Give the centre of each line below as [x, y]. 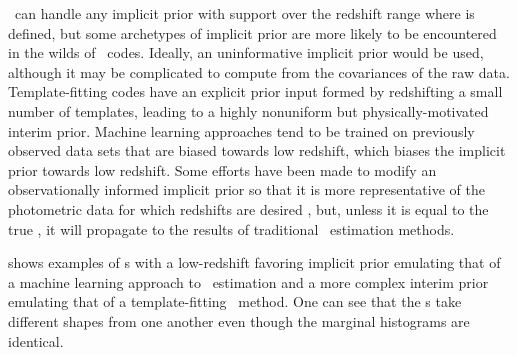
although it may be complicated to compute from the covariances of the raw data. [259, 71]
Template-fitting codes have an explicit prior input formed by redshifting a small [255, 91]
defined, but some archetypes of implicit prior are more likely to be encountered [252, 32]
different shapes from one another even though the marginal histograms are [239, 320]
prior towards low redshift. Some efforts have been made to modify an [222, 169]
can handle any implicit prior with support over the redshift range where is [244, 13]
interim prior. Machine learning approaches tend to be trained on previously [241, 130]
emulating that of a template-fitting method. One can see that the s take [235, 301]
